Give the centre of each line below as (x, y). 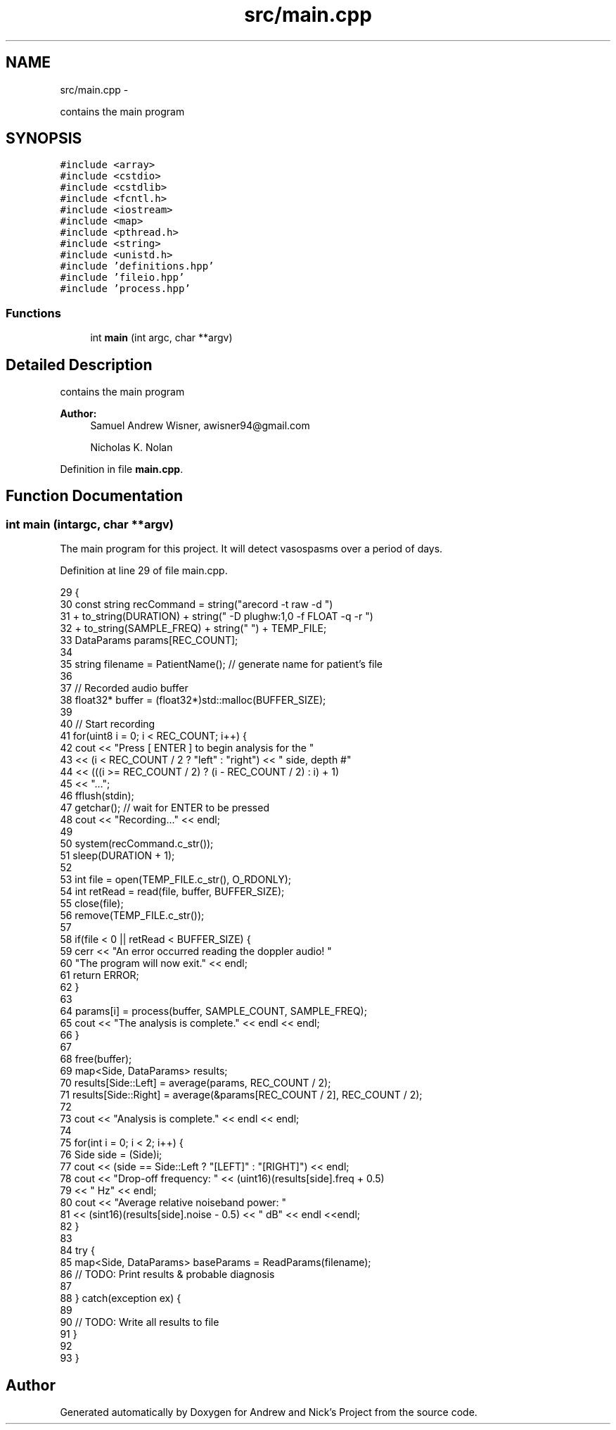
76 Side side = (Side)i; (111, 1155)
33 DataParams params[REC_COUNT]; (149, 640)
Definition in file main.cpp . (122, 469)
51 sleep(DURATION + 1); (117, 856)
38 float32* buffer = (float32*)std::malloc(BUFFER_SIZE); (193, 700)
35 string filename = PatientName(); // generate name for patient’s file (221, 664)
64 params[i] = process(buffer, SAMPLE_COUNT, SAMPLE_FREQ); (213, 1011)
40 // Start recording (108, 724)
